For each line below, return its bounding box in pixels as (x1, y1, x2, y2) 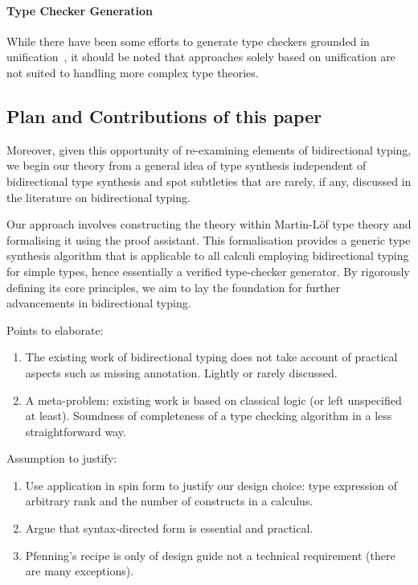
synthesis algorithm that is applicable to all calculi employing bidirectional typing (6, 247, 409, 264)
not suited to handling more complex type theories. (6, 64, 259, 80)
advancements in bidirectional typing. (6, 295, 191, 311)
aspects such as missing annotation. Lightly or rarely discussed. (25, 364, 338, 381)
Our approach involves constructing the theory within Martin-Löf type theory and (6, 216, 412, 233)
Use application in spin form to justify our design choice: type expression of (25, 476, 398, 493)
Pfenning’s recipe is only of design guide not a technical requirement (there (25, 546, 395, 563)
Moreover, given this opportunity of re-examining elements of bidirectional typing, (6, 141, 412, 158)
